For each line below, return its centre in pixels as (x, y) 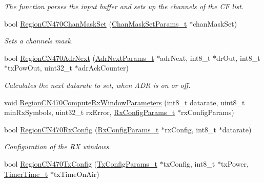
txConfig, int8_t (189, 163)
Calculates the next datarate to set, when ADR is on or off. (97, 85)
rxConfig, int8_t (191, 129)
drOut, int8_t (238, 58)
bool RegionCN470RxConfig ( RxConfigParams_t (82, 129)
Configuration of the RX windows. (58, 146)
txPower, (235, 163)
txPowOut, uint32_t (40, 68)
